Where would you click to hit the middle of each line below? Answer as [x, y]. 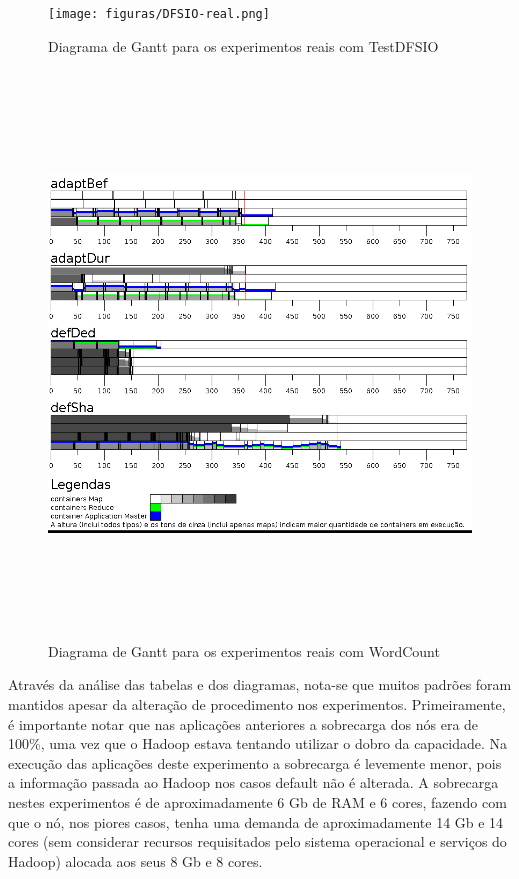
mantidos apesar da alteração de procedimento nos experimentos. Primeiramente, [257, 703]
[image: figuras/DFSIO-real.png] [159, 14]
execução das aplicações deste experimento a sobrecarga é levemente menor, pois [255, 762]
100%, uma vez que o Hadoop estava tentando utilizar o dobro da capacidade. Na [258, 743]
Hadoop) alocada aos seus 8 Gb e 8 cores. [135, 860]
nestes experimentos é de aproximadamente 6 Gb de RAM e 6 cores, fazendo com [257, 801]
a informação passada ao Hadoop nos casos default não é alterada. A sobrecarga [253, 782]
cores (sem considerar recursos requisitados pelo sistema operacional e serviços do [257, 841]
